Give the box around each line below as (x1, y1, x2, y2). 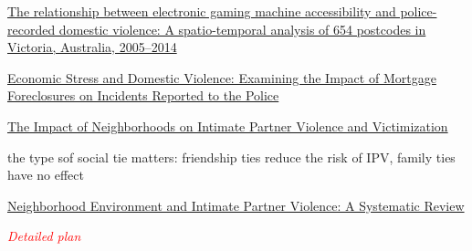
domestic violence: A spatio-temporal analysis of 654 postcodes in (58, 19, 426, 38)
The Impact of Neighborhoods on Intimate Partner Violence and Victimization (7, 116, 448, 135)
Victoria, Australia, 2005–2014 (7, 37, 177, 57)
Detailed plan (7, 226, 81, 246)
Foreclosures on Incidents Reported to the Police (7, 86, 279, 105)
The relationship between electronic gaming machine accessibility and (7, 2, 396, 20)
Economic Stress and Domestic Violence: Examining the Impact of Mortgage (7, 68, 436, 87)
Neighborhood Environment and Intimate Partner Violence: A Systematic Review (7, 195, 465, 214)
